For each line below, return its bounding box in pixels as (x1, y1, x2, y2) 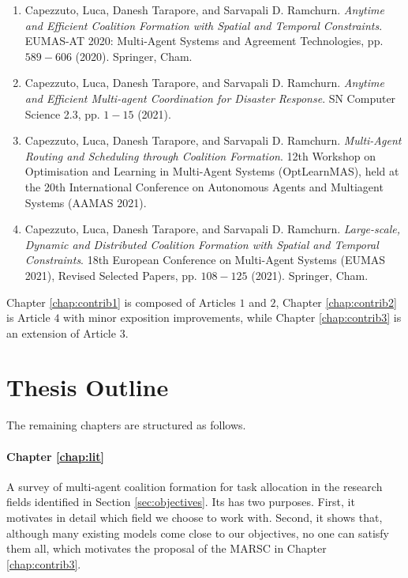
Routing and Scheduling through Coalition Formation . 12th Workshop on (24, 147, 376, 164)
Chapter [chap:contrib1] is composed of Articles (6, 293, 236, 310)
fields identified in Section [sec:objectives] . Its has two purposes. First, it (6, 493, 355, 510)
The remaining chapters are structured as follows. (6, 417, 246, 433)
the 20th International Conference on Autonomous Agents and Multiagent (24, 178, 384, 195)
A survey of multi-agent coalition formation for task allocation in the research (6, 478, 383, 494)
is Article (6, 309, 51, 326)
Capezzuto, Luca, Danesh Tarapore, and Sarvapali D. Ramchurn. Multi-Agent (24, 132, 402, 149)
